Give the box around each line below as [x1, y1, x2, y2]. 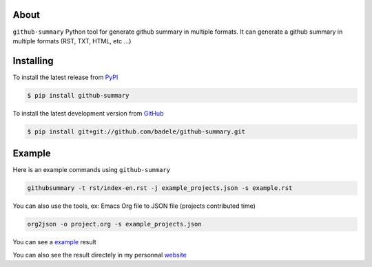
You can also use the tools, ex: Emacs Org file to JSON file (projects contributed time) [12, 202, 256, 210]
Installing [12, 55, 54, 67]
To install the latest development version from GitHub [12, 109, 164, 117]
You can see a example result [12, 238, 96, 246]
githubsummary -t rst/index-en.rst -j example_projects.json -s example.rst [27, 184, 293, 192]
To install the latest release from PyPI [12, 73, 118, 81]
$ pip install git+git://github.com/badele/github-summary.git [27, 127, 246, 136]
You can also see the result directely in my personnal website [12, 250, 187, 259]
